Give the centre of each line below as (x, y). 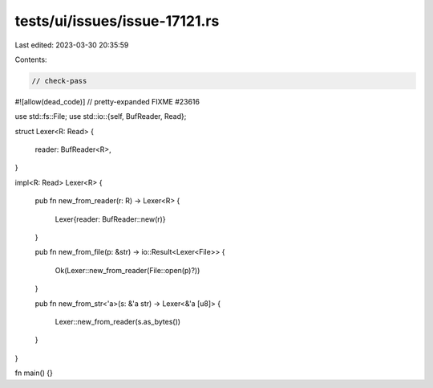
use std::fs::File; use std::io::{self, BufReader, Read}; (101, 116)
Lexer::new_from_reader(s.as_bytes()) (117, 321)
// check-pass (59, 81)
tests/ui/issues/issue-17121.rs (117, 21)
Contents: (31, 59)
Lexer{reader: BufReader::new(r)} (110, 219)
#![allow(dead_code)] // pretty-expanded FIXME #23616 (107, 101)
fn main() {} (34, 373)
